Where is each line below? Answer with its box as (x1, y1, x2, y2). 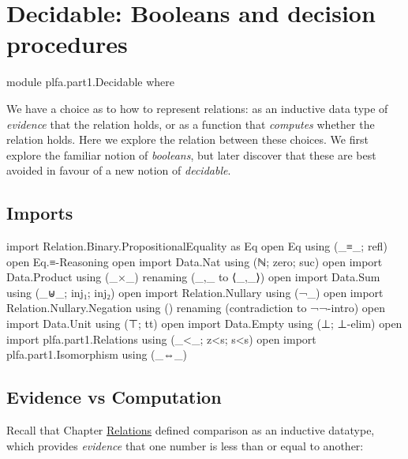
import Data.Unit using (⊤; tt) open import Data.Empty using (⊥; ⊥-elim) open (6, 315, 402, 332)
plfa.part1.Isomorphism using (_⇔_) (6, 346, 188, 363)
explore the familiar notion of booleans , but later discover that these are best (6, 146, 376, 163)
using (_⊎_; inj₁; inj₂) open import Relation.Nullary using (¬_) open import (6, 284, 384, 300)
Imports (6, 201, 73, 225)
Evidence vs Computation (6, 385, 222, 409)
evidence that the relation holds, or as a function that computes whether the (6, 115, 375, 132)
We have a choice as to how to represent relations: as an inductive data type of (6, 100, 388, 116)
